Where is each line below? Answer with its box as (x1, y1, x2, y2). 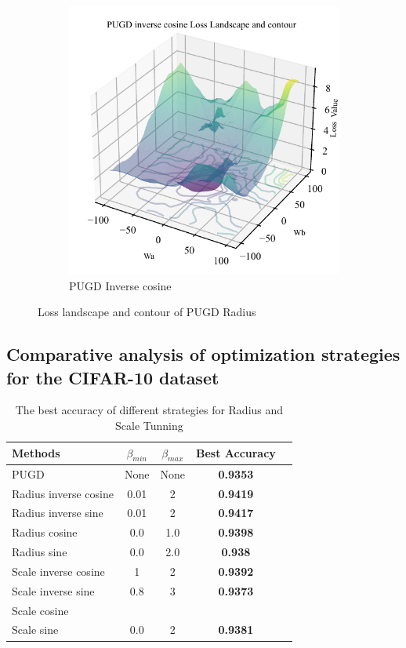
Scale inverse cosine (12, 562, 105, 579)
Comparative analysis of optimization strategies (6, 342, 401, 366)
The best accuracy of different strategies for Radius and (15, 402, 284, 418)
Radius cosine (12, 524, 78, 541)
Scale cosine (12, 602, 69, 618)
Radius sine (12, 544, 67, 560)
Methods (12, 445, 60, 461)
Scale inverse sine (12, 582, 95, 599)
